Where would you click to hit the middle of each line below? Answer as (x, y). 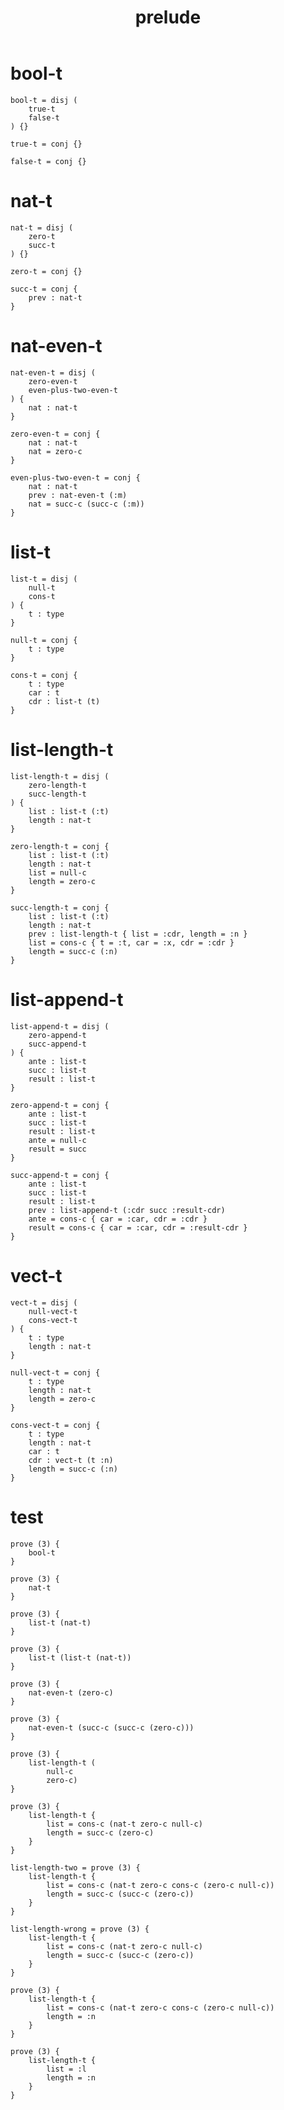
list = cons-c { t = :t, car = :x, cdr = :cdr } (131, 942)
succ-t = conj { (44, 289)
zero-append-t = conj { (60, 1105)
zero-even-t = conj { (55, 434)
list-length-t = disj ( (60, 776)
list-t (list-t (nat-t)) (80, 1657)
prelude (168, 17)
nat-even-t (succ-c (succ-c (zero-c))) (111, 1727)
